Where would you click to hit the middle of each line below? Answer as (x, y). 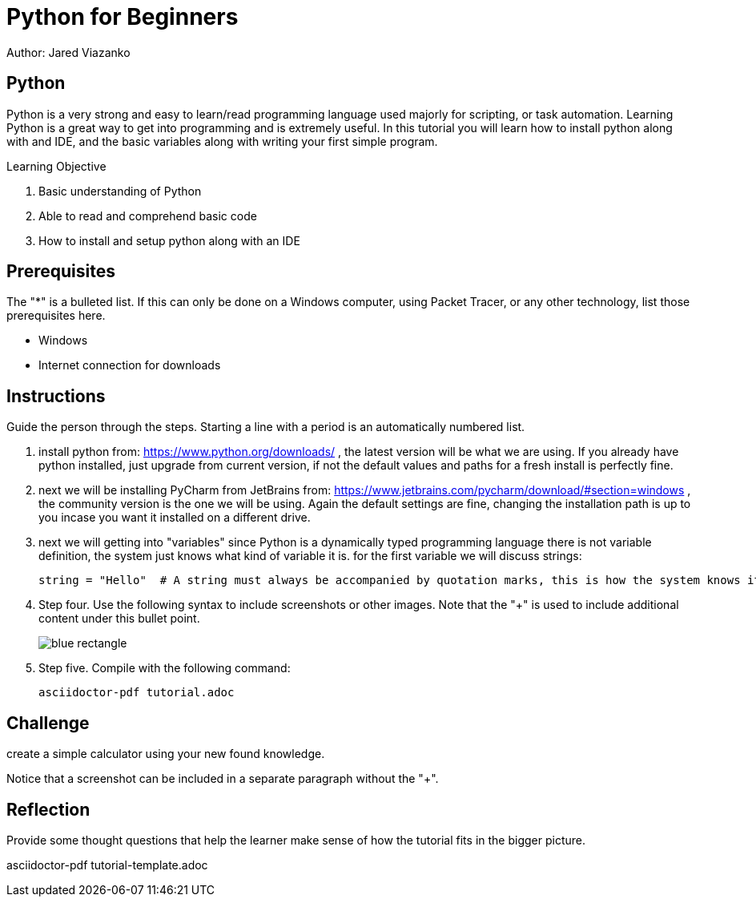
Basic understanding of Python (120, 191)
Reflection (48, 809)
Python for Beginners (123, 17)
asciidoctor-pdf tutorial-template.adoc (107, 865)
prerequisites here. (56, 316)
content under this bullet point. (119, 619)
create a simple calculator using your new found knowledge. (166, 754)
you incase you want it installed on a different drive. (175, 518)
